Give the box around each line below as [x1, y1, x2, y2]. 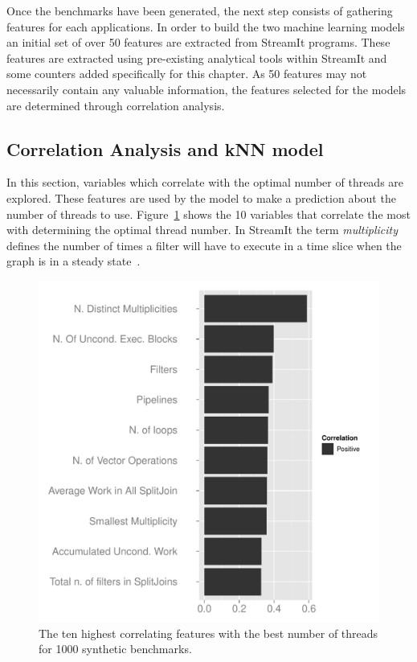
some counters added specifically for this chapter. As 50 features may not [6, 65, 367, 82]
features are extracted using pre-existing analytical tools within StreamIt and [6, 49, 387, 66]
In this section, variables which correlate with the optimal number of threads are [6, 174, 404, 191]
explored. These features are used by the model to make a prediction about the [6, 189, 396, 206]
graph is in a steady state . [6, 253, 141, 269]
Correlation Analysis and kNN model [6, 136, 324, 161]
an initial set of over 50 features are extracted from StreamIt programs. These [6, 34, 390, 51]
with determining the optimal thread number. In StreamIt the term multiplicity [6, 221, 398, 238]
